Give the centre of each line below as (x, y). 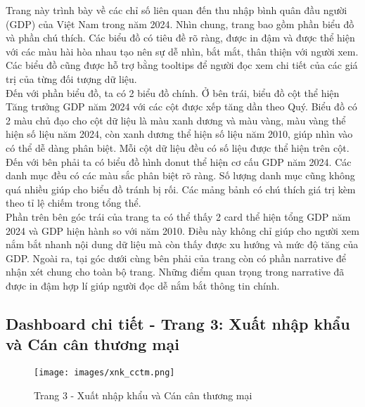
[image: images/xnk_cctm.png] (104, 373)
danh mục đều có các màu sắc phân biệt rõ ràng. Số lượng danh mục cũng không (180, 175)
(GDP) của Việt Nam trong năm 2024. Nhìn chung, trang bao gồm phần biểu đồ (180, 24)
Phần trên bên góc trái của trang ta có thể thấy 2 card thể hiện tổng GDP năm (178, 216)
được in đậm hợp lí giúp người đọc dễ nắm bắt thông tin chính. (143, 285)
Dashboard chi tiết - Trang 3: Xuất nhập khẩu (178, 323)
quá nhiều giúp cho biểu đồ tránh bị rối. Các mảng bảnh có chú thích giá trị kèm (181, 189)
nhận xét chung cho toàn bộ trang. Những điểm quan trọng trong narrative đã (175, 272)
